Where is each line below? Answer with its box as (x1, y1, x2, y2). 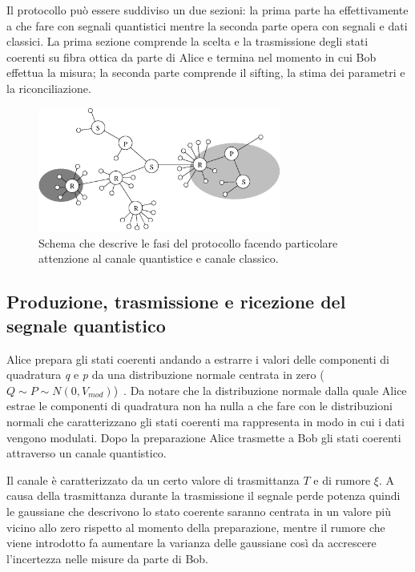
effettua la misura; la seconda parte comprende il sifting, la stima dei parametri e (6, 64, 405, 81)
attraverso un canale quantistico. (6, 445, 167, 461)
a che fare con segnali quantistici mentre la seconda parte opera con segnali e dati (6, 17, 408, 34)
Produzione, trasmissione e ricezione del (6, 289, 346, 314)
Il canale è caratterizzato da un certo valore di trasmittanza (6, 471, 300, 488)
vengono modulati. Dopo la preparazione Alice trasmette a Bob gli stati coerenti (6, 429, 401, 445)
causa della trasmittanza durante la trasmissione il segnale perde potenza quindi (6, 487, 401, 504)
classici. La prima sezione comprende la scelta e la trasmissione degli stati (6, 33, 369, 50)
